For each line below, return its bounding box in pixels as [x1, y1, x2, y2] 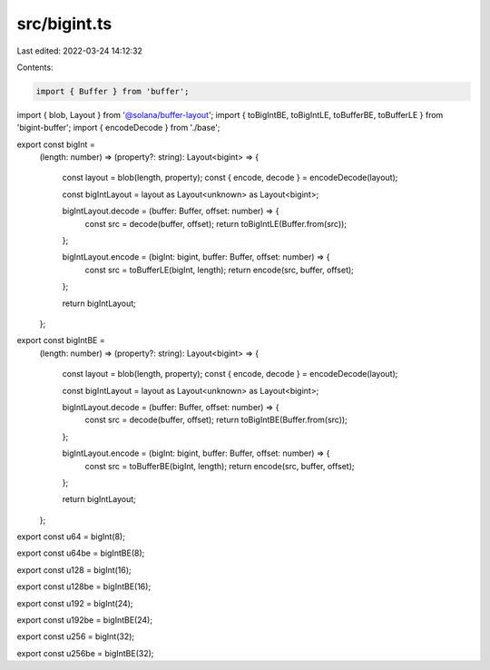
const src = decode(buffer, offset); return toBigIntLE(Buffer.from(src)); [84, 218, 348, 229]
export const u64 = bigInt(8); [16, 531, 126, 542]
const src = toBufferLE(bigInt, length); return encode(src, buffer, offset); [84, 264, 354, 275]
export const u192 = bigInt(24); [16, 597, 133, 608]
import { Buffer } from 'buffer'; [35, 86, 190, 96]
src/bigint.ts [16, 14, 113, 34]
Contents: [16, 62, 54, 73]
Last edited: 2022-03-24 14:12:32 [16, 45, 142, 56]
